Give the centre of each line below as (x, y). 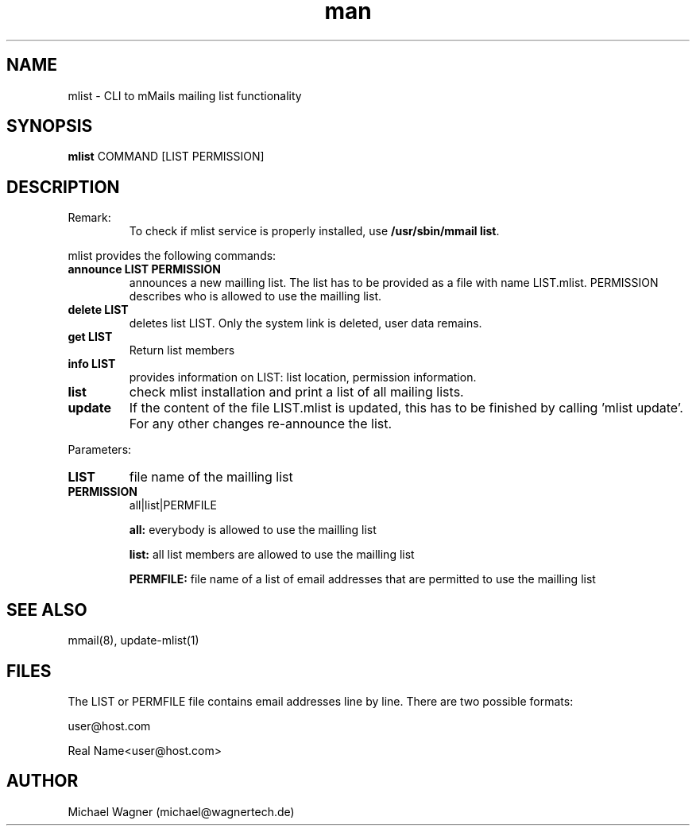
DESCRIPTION (63, 187)
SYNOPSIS (50, 126)
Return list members (182, 350)
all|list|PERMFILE (173, 505)
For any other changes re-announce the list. (261, 424)
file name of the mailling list (211, 477)
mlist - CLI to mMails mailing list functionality (185, 95)
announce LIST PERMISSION (144, 269)
